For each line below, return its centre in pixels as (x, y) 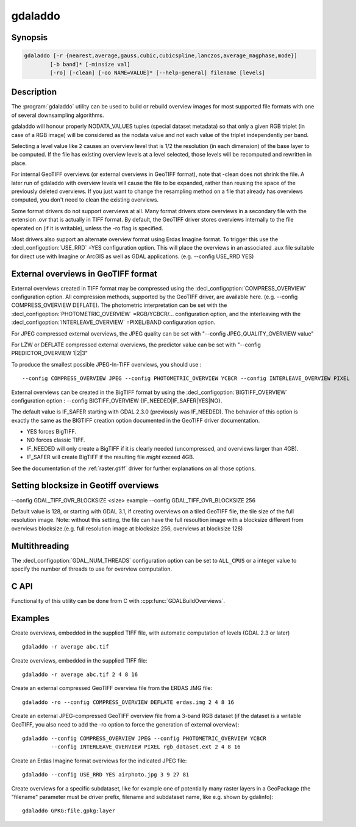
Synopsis (30, 37)
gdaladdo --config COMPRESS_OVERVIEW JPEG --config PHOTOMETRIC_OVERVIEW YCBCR (144, 738)
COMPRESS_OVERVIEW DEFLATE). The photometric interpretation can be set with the (119, 305)
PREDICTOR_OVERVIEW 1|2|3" (49, 353)
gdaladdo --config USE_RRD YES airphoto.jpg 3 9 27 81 (106, 775)
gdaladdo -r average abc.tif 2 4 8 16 (80, 674)
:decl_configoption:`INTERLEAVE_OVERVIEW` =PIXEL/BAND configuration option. (113, 322)
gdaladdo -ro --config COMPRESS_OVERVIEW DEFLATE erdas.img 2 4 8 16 (128, 702)
